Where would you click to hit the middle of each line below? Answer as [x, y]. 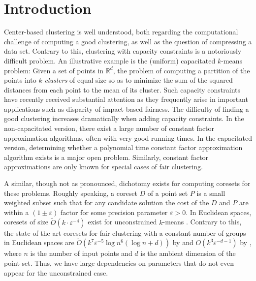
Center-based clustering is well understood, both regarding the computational [121, 32]
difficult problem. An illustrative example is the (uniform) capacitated [110, 60]
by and [183, 242]
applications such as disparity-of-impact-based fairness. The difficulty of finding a [127, 109]
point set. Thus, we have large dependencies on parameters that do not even [119, 263]
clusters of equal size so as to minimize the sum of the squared [139, 80]
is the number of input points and [81, 253]
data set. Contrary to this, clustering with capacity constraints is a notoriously [123, 51]
